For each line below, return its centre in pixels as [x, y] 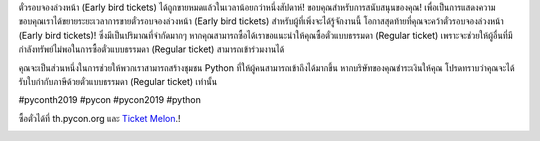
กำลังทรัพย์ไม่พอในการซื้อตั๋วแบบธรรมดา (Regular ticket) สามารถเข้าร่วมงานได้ [151, 49]
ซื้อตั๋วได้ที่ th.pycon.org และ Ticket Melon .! [99, 118]
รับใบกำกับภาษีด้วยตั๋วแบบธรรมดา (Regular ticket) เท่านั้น [118, 81]
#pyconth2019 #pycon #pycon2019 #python [110, 100]
